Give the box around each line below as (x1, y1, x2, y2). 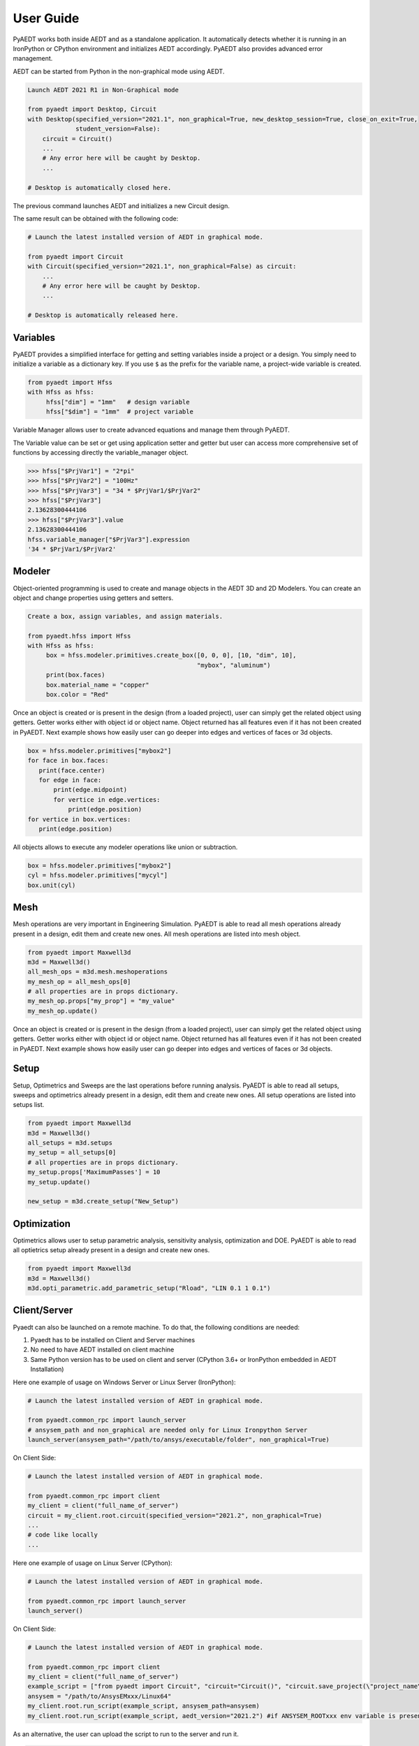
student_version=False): (75, 125, 161, 133)
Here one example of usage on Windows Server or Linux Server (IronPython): (13, 1378, 236, 1386)
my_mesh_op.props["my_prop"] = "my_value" (27, 997, 175, 1005)
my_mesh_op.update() (27, 1006, 98, 1015)
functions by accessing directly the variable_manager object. (13, 448, 189, 457)
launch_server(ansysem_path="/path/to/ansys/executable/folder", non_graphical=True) (27, 1436, 330, 1444)
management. (13, 54, 53, 63)
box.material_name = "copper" (45, 681, 149, 689)
